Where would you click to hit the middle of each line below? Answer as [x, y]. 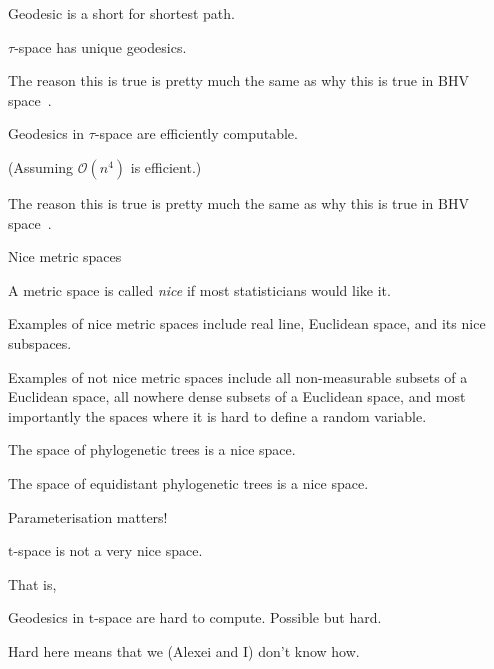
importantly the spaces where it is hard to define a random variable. [217, 415]
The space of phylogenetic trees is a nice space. [152, 449]
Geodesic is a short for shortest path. [121, 13]
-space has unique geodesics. [100, 46]
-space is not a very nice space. [108, 550]
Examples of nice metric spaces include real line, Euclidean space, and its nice [247, 323]
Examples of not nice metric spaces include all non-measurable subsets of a [238, 376]
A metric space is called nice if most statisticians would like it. [199, 289]
